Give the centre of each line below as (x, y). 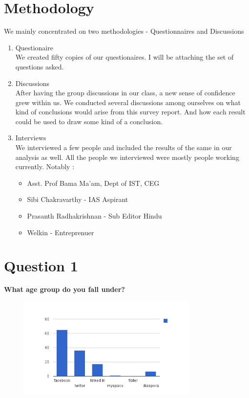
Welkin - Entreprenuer (61, 232)
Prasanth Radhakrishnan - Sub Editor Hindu (94, 216)
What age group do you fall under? (64, 289)
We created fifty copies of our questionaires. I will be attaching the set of (124, 57)
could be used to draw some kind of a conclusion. (89, 121)
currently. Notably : (45, 166)
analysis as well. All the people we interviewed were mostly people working (127, 157)
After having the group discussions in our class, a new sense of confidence (125, 93)
